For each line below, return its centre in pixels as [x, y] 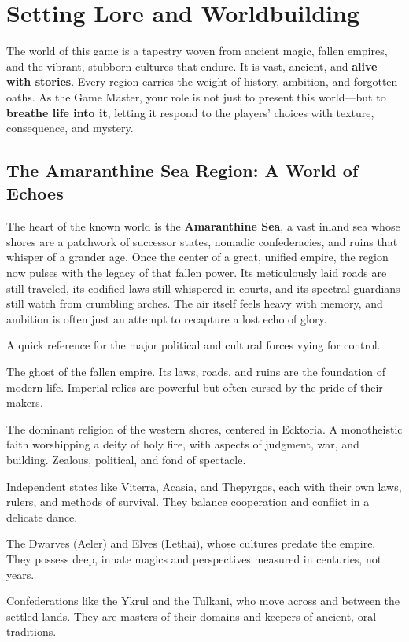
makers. [25, 402]
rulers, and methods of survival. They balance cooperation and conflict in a [188, 502]
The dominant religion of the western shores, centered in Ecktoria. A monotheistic [204, 428]
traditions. [31, 631]
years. [20, 574]
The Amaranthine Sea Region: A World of [182, 170]
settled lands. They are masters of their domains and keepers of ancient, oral [192, 616]
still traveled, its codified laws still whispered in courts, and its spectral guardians [203, 288]
